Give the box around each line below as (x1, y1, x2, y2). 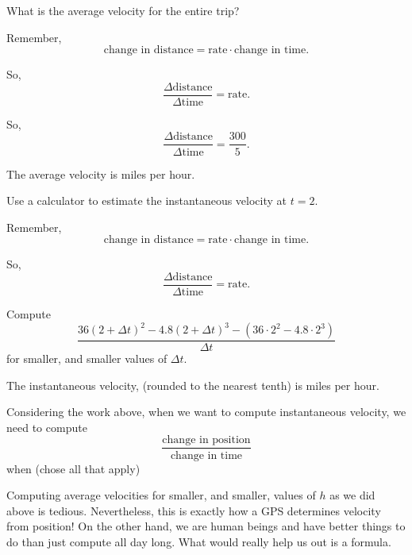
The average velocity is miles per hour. (6, 165, 195, 182)
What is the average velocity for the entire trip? (6, 2, 240, 18)
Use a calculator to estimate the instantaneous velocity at (6, 192, 287, 209)
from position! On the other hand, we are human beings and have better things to (6, 518, 406, 534)
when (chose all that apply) (6, 460, 141, 476)
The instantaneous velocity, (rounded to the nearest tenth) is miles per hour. (6, 376, 379, 393)
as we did (329, 487, 375, 503)
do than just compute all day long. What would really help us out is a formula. (6, 533, 391, 549)
